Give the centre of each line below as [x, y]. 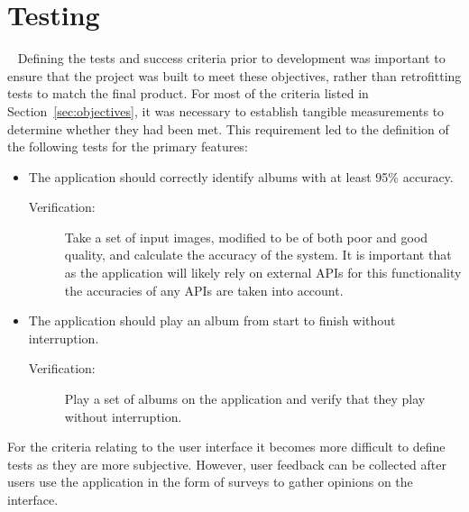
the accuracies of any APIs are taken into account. [204, 290]
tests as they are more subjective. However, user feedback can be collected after [227, 464]
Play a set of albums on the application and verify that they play [245, 399]
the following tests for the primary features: [128, 146]
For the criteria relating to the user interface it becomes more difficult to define [226, 447]
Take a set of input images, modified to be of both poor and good [246, 237]
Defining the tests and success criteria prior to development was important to [231, 58]
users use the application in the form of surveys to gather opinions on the [210, 482]
